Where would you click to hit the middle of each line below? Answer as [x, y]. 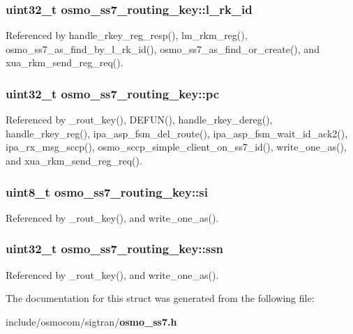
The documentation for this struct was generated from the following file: [160, 298]
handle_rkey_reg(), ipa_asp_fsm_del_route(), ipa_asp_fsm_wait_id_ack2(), [177, 133]
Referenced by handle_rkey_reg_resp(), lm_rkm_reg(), [127, 35]
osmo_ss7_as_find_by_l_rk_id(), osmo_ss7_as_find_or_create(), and [163, 48]
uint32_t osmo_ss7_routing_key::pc [113, 93]
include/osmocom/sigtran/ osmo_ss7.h [91, 321]
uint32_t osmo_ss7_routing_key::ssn [115, 249]
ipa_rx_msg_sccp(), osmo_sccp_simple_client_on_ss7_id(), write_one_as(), [176, 147]
